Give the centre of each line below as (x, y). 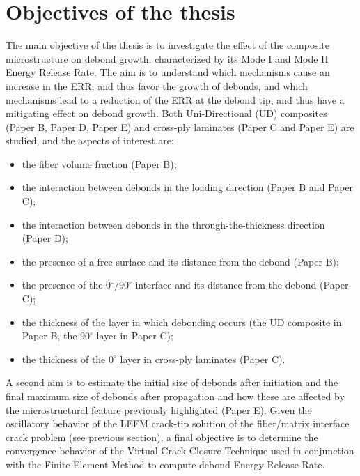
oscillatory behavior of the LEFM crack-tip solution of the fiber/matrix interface (178, 423)
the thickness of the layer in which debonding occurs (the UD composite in (182, 322)
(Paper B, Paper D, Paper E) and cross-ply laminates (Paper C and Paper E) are (180, 126)
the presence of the (62, 285)
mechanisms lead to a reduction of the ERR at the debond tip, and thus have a (175, 99)
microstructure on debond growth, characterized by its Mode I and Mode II (167, 58)
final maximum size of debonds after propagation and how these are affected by (175, 396)
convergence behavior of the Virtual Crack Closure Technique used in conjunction (180, 451)
